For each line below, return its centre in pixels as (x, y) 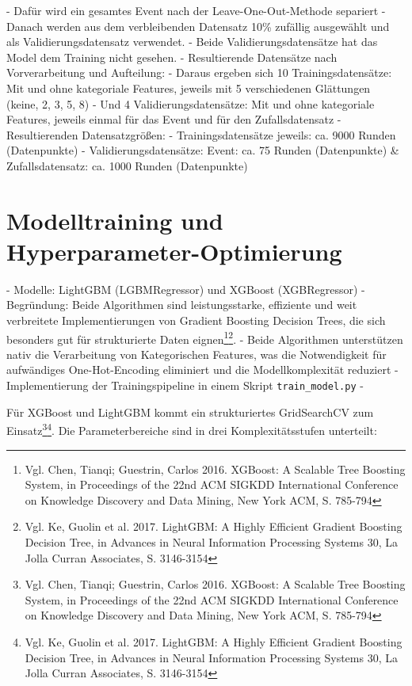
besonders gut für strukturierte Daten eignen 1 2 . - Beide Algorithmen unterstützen (205, 337)
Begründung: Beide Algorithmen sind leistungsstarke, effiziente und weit (182, 305)
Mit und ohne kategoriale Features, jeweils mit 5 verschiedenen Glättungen (189, 88)
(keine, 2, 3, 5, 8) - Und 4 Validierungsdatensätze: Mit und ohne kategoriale (191, 103)
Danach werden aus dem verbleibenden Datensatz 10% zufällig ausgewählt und (198, 26)
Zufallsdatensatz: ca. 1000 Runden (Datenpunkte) (127, 165)
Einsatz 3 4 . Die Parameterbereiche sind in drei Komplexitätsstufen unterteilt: (192, 429)
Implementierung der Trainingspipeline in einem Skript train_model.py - (185, 385)
